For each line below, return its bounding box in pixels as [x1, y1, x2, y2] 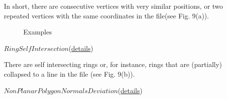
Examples [23, 27, 52, 37]
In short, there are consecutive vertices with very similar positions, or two [4, 1, 223, 11]
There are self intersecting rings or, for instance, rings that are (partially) [4, 59, 222, 69]
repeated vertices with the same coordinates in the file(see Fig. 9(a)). [4, 10, 209, 20]
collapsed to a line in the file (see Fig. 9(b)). [4, 68, 135, 79]
